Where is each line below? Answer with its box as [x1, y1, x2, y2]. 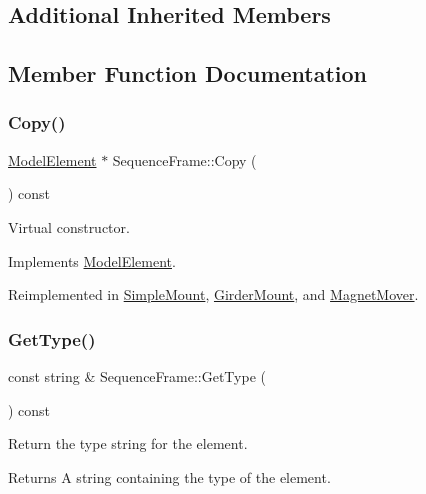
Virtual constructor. [8, 216, 130, 237]
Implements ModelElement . [8, 250, 176, 271]
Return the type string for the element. [8, 433, 248, 454]
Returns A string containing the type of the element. [8, 466, 331, 487]
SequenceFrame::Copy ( [112, 149, 257, 170]
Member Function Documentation [8, 58, 368, 89]
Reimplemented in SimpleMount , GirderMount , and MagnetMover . [8, 284, 419, 305]
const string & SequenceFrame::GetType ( [8, 365, 266, 386]
